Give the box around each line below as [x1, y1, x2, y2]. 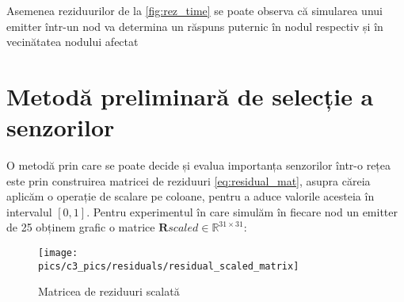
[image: [38, 247, 78, 259]
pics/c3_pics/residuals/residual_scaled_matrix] [38, 260, 299, 272]
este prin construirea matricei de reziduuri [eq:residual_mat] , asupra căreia [6, 172, 371, 189]
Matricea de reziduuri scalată [38, 283, 180, 300]
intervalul [6, 203, 52, 220]
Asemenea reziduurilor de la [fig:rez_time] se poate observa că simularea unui [6, 2, 383, 18]
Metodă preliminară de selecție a [6, 79, 374, 112]
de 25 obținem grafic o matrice [6, 219, 155, 235]
